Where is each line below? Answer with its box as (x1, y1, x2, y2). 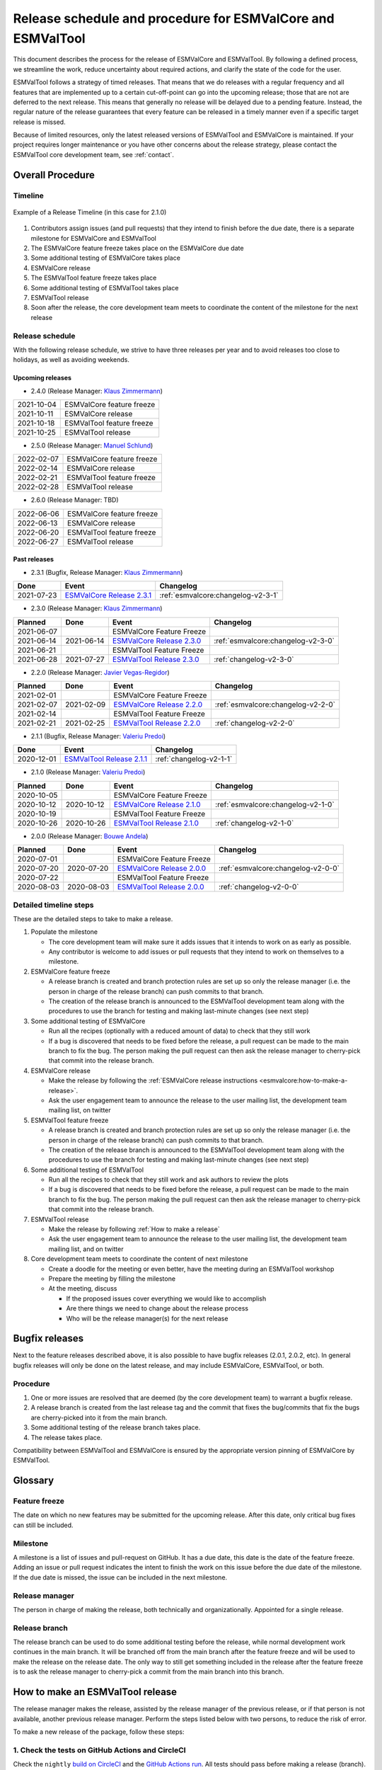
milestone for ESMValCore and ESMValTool (30, 234, 157, 242)
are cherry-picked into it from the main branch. (30, 1413, 168, 1422)
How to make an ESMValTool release (13, 1686, 177, 1698)
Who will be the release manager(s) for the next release (66, 1314, 228, 1323)
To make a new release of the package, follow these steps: (13, 1728, 185, 1736)
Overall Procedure (13, 169, 95, 181)
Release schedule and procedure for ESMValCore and (13, 11, 335, 26)
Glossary (13, 1475, 54, 1487)
